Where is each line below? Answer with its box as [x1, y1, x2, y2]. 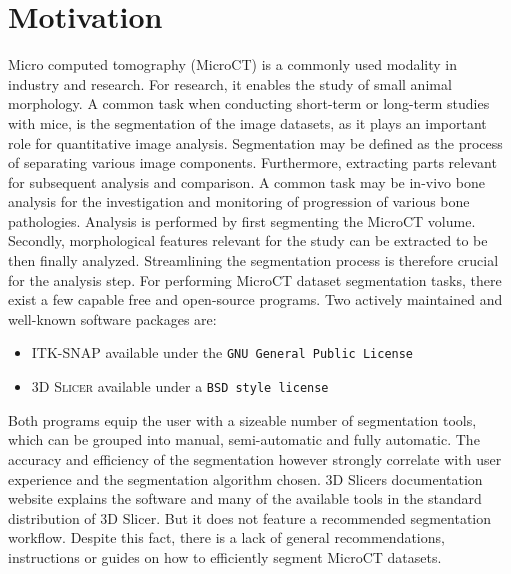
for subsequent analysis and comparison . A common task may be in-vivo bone [8, 171, 485, 192]
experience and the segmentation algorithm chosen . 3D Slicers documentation [8, 468, 483, 489]
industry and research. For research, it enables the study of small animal [8, 73, 452, 94]
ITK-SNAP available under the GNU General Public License [31, 342, 414, 363]
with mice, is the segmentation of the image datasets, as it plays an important [8, 112, 487, 133]
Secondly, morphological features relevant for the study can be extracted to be [8, 230, 488, 251]
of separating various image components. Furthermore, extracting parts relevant [8, 152, 497, 173]
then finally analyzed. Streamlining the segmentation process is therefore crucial [8, 250, 499, 271]
